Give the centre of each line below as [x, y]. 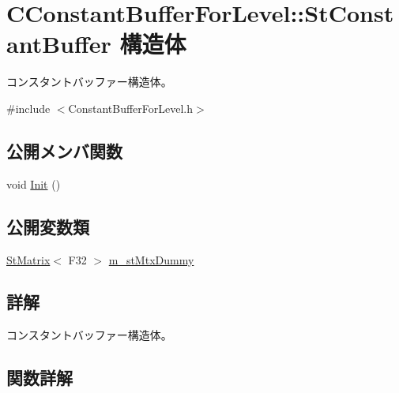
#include [28, 108]
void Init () [34, 183]
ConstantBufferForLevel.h [131, 108]
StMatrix [28, 259]
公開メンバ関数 [64, 150]
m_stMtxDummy [151, 259]
